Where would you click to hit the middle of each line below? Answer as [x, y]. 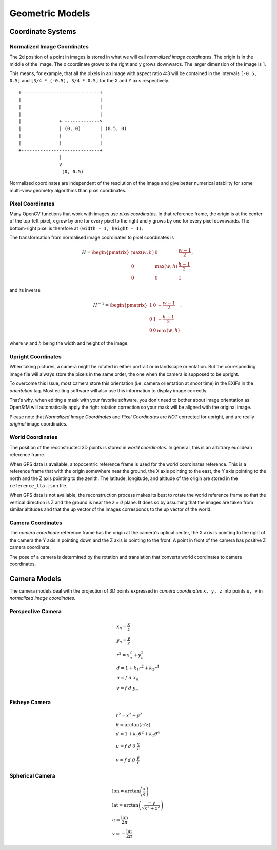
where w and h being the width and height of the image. [69, 343]
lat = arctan [125, 805]
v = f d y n [127, 689]
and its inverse [25, 290]
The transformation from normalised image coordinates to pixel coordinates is [92, 238]
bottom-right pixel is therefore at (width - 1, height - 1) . [76, 228]
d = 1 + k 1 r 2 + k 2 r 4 [138, 668]
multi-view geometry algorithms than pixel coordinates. [68, 190]
